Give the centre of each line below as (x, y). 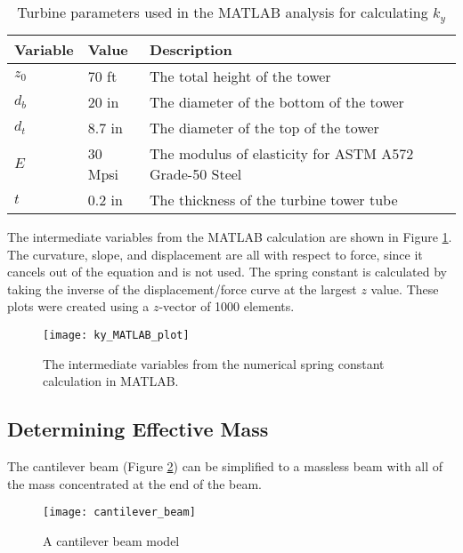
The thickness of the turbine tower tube (274, 199)
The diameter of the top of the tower (264, 127)
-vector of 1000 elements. (227, 306)
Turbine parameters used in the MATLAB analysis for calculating (223, 12)
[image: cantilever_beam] (119, 513)
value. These (405, 289)
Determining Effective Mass (138, 429)
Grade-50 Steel (196, 173)
